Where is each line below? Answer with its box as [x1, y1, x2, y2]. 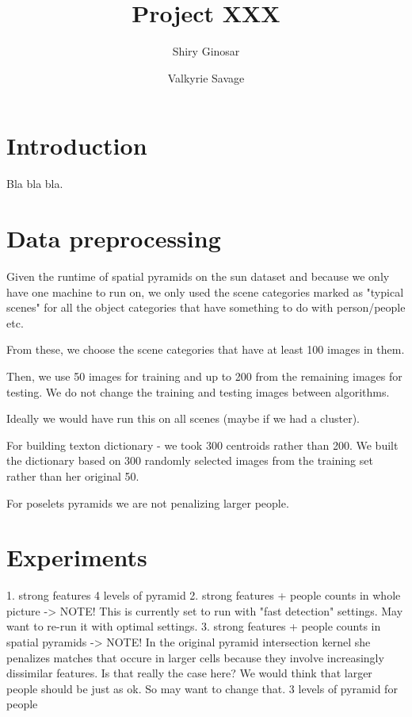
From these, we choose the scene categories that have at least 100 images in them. [6, 341, 405, 358]
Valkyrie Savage [167, 69, 245, 86]
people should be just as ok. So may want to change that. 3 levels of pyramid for [6, 680, 398, 696]
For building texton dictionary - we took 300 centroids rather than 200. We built [6, 436, 399, 453]
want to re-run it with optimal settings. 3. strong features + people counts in [6, 618, 381, 635]
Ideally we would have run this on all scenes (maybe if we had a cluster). [6, 410, 360, 427]
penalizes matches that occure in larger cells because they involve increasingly [6, 649, 384, 665]
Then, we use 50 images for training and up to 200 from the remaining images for [6, 367, 402, 384]
